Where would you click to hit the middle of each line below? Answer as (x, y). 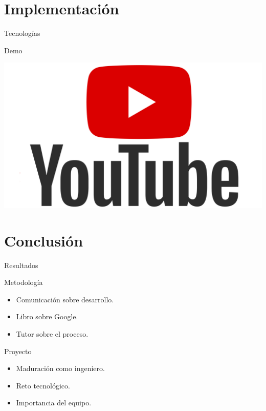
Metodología (24, 282)
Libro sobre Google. (47, 316)
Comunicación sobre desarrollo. (65, 299)
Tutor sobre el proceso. (52, 333)
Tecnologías (22, 33)
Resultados (21, 265)
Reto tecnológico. (43, 385)
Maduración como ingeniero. (60, 368)
